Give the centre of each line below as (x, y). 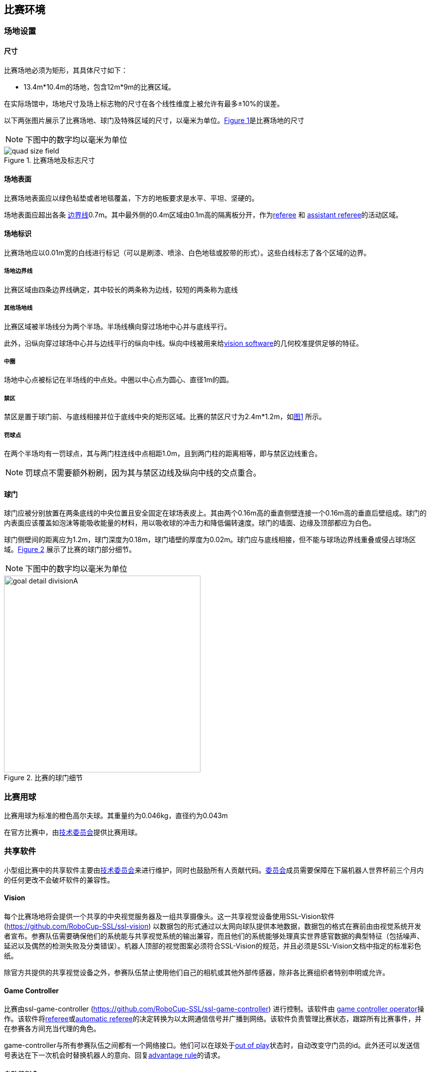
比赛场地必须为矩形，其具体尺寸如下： (66, 70)
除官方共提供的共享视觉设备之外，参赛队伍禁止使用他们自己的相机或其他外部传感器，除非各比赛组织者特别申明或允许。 (197, 972)
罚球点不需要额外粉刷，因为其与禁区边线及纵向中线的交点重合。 (143, 473)
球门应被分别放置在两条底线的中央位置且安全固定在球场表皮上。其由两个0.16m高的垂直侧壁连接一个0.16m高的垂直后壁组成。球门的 (215, 513)
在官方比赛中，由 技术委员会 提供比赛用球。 (73, 832)
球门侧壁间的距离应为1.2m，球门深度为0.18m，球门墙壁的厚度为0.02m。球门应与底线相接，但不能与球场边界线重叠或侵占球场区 (210, 540)
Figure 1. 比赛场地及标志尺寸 (50, 160)
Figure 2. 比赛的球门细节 (43, 778)
